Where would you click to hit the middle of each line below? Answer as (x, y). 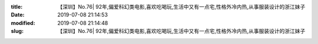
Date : (18, 15)
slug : (17, 31)
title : (17, 7)
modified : (23, 23)
